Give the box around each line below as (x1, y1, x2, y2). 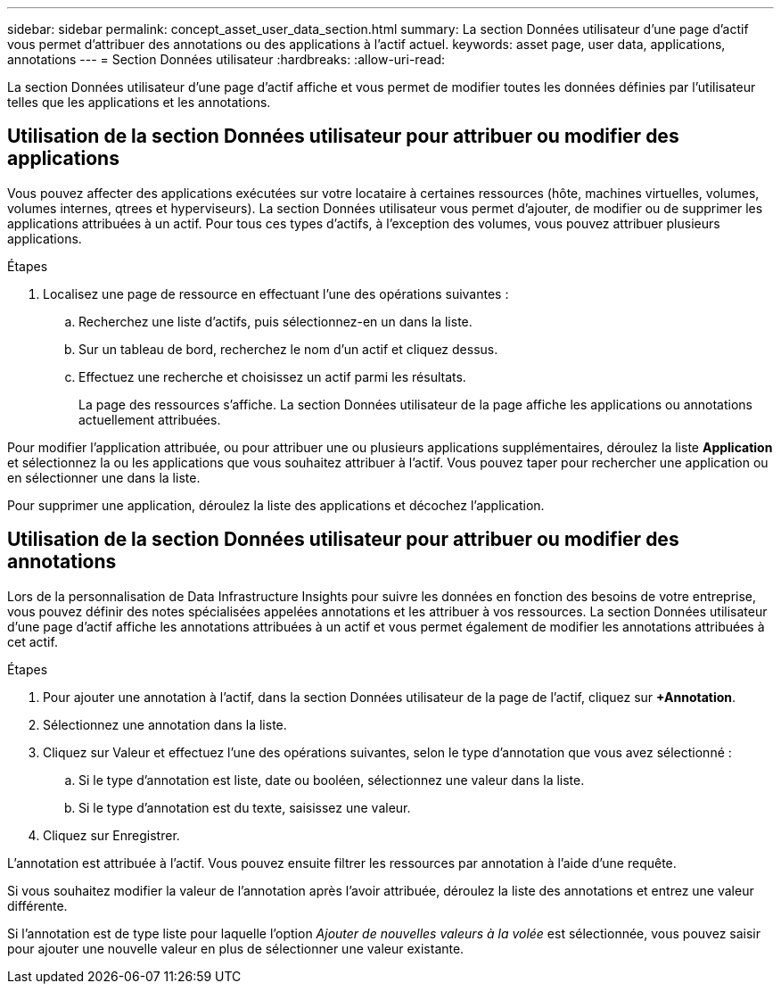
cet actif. (7, 633, 58, 649)
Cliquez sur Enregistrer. (43, 827, 180, 843)
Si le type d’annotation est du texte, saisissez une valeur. (78, 799, 411, 815)
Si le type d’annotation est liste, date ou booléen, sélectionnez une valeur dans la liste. (78, 772, 585, 788)
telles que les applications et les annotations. (7, 95, 271, 110)
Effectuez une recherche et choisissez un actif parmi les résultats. (78, 368, 466, 384)
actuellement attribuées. (78, 411, 221, 427)
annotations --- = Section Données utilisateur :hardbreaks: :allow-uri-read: (7, 52, 446, 67)
